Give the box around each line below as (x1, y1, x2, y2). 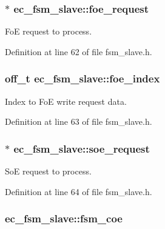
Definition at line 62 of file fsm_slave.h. (5, 45, 152, 58)
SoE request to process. (5, 165, 92, 178)
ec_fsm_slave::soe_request (13, 141, 150, 156)
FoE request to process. (5, 25, 92, 38)
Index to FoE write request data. (5, 95, 127, 107)
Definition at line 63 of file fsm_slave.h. (5, 115, 152, 128)
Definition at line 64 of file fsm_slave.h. (5, 185, 152, 197)
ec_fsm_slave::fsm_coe (5, 211, 123, 226)
